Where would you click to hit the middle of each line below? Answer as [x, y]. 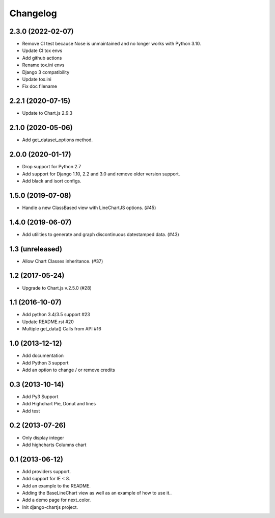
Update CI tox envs [42, 50]
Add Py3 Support [40, 396]
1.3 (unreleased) [36, 249]
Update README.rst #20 [48, 322]
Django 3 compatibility [46, 72]
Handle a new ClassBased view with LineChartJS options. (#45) [89, 208]
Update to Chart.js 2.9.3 [47, 113]
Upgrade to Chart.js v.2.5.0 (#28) [57, 288]
